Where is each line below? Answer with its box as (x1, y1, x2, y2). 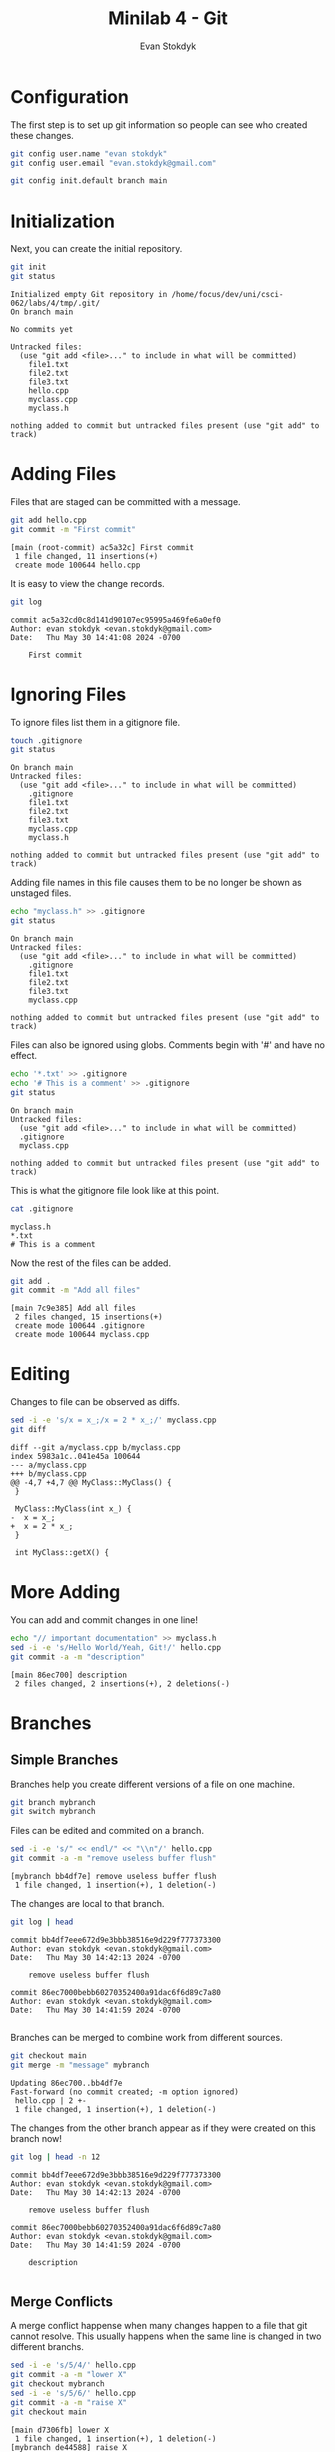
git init (10, 262, 47, 272)
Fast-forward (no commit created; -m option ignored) (10, 2087, 240, 2097)
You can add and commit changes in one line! (10, 1613, 198, 1626)
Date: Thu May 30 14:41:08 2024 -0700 (10, 632, 182, 642)
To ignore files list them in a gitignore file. (10, 716, 181, 728)
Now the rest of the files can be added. (10, 1257, 172, 1269)
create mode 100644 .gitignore (14, 1321, 145, 1331)
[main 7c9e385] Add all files (10, 1303, 137, 1314)
